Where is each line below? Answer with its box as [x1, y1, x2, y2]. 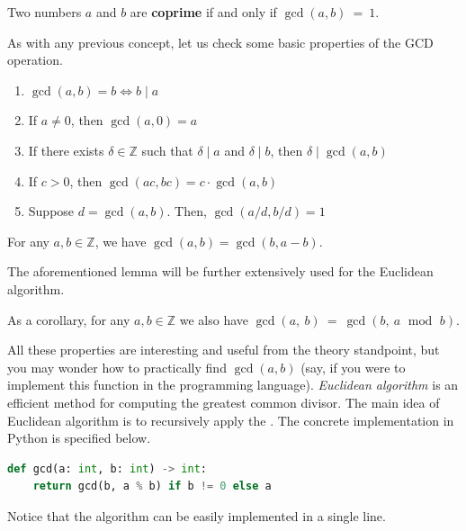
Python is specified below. [7, 428, 151, 447]
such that [141, 140, 193, 159]
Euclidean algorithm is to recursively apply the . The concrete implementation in [7, 410, 454, 429]
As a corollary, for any [7, 310, 130, 328]
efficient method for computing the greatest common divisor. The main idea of [7, 392, 440, 411]
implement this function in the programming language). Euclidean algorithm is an [7, 375, 459, 394]
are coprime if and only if [130, 3, 277, 21]
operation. [7, 50, 63, 69]
